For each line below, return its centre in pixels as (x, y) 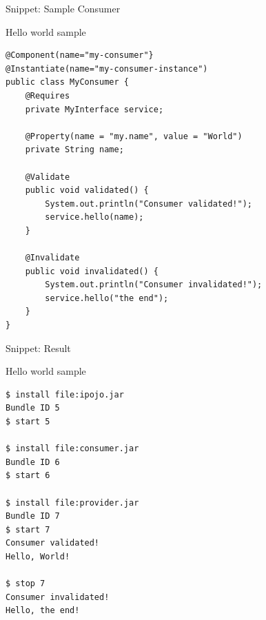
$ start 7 (28, 529)
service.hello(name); (94, 217)
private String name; (74, 150)
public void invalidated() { (92, 271)
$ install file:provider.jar (72, 503)
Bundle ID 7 (33, 516)
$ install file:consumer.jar (72, 449)
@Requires (48, 95)
